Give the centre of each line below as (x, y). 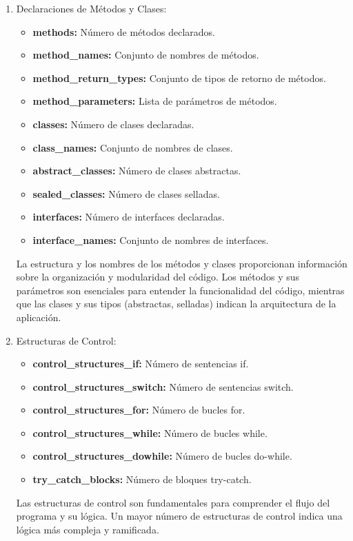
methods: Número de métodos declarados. (124, 31)
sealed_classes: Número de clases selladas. (126, 193)
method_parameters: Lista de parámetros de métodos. (155, 101)
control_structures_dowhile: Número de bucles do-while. (162, 456)
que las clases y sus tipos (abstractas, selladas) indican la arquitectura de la (176, 304)
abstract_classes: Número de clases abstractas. (137, 171)
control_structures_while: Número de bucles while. (150, 432)
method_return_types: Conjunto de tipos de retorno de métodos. (179, 78)
